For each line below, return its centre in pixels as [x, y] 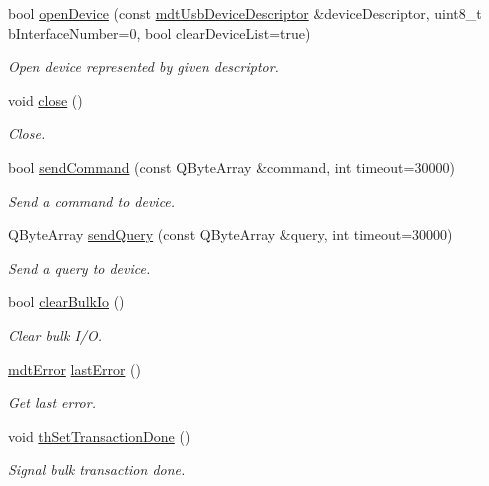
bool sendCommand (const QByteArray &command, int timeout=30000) [231, 166]
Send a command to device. [92, 200]
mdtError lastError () [74, 368]
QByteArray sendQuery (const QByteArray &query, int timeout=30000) [230, 234]
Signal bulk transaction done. [97, 469]
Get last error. [52, 402]
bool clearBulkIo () [66, 301]
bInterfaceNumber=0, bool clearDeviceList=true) [159, 32]
